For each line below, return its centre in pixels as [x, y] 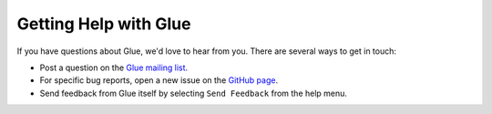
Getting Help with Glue [104, 24]
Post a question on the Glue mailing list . [114, 67]
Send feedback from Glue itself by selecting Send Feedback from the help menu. [194, 93]
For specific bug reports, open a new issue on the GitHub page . [159, 80]
